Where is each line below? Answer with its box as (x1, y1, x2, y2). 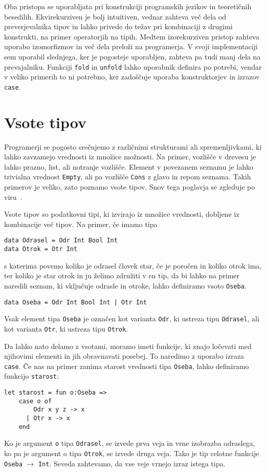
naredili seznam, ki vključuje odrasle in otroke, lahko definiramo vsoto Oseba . (4, 280, 247, 291)
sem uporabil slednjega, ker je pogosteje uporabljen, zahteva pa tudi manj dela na (4, 51, 261, 61)
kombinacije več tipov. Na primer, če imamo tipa (4, 218, 158, 229)
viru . (4, 191, 23, 202)
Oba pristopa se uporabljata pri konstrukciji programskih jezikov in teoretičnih (4, 1, 252, 11)
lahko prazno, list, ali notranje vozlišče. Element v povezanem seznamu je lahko (4, 161, 253, 172)
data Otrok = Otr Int (4, 245, 78, 253)
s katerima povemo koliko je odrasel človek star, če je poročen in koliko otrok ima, (4, 260, 262, 271)
